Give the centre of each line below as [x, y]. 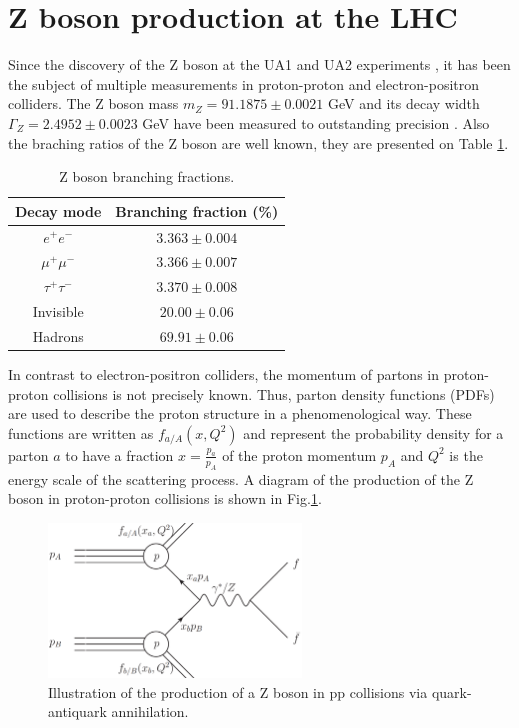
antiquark [77, 711]
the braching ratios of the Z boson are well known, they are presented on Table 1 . [258, 142]
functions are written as [81, 432]
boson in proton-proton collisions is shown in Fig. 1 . [165, 498]
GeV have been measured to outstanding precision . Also [316, 122]
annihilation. [150, 711]
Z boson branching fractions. [147, 176]
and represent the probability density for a [373, 432]
